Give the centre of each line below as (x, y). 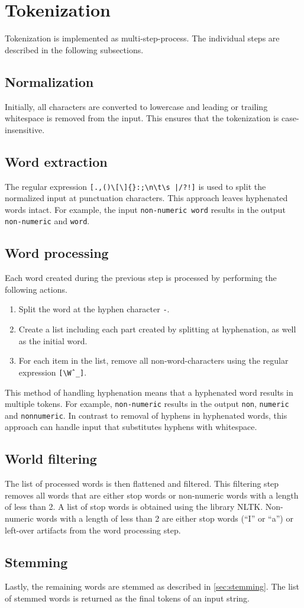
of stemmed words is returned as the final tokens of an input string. (127, 598)
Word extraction (56, 161)
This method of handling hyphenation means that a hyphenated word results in (149, 392)
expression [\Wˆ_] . (53, 372)
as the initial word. (53, 340)
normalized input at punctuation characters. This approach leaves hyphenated (146, 198)
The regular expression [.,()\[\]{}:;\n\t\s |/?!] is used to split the (135, 186)
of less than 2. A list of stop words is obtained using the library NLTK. (134, 507)
